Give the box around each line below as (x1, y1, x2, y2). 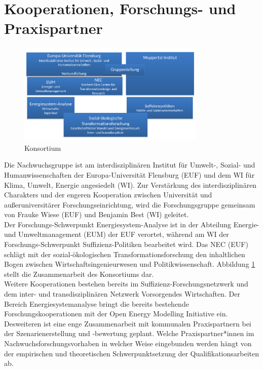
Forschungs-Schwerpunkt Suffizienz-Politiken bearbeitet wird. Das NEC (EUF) (4, 239, 248, 250)
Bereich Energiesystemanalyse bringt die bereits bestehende (4, 298, 189, 309)
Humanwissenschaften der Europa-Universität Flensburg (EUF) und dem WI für (4, 169, 255, 180)
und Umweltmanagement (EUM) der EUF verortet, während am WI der (4, 229, 229, 239)
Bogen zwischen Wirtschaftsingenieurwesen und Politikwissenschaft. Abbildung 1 (4, 259, 255, 269)
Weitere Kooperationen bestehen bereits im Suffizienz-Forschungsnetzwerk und (4, 278, 248, 289)
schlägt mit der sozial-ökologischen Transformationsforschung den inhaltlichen (4, 249, 245, 259)
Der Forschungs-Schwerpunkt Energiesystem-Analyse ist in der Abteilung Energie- (4, 219, 259, 229)
